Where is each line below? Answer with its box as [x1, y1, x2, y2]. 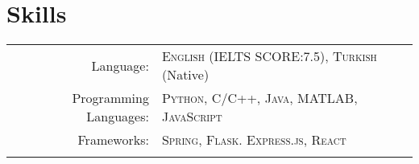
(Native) [161, 65, 209, 84]
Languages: [86, 107, 149, 126]
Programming [72, 88, 149, 108]
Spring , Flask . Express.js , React [161, 130, 346, 150]
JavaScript [161, 107, 222, 126]
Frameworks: [77, 130, 149, 150]
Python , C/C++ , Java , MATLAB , [161, 88, 358, 108]
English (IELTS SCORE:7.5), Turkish [161, 47, 377, 66]
